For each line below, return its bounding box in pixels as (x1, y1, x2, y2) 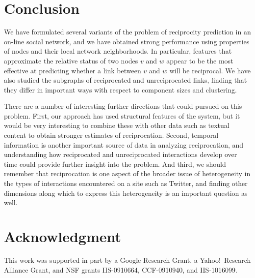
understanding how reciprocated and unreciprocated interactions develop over (4, 149, 237, 159)
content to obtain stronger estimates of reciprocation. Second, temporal (4, 130, 219, 140)
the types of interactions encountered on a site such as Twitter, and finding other (4, 178, 248, 188)
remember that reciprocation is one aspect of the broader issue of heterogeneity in (4, 168, 251, 179)
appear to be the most (166, 55, 233, 65)
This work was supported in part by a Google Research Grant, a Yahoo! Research (4, 254, 251, 265)
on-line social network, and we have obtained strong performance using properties (4, 36, 250, 46)
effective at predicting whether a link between (4, 65, 141, 75)
